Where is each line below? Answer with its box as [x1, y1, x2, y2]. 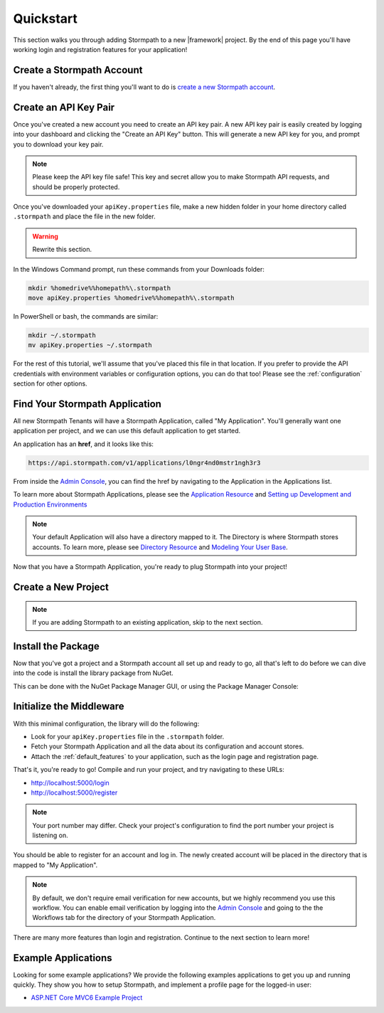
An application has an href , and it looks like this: [13, 440, 154, 448]
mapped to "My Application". [13, 861, 98, 869]
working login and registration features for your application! [13, 45, 188, 53]
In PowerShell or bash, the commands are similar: [13, 312, 159, 321]
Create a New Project [13, 580, 110, 593]
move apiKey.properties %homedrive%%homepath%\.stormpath [28, 294, 235, 302]
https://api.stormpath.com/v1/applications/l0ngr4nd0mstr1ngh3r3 [28, 459, 261, 467]
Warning [32, 232, 58, 240]
